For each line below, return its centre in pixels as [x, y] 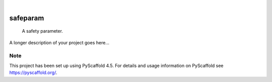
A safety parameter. [42, 31]
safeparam [27, 18]
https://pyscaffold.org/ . [33, 72]
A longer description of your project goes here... [59, 42]
